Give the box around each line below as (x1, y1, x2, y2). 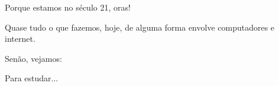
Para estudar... (5, 72, 59, 84)
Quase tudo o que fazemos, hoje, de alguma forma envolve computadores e (5, 21, 275, 33)
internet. (5, 32, 35, 45)
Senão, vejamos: (5, 52, 62, 64)
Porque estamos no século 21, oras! (5, 1, 131, 13)
